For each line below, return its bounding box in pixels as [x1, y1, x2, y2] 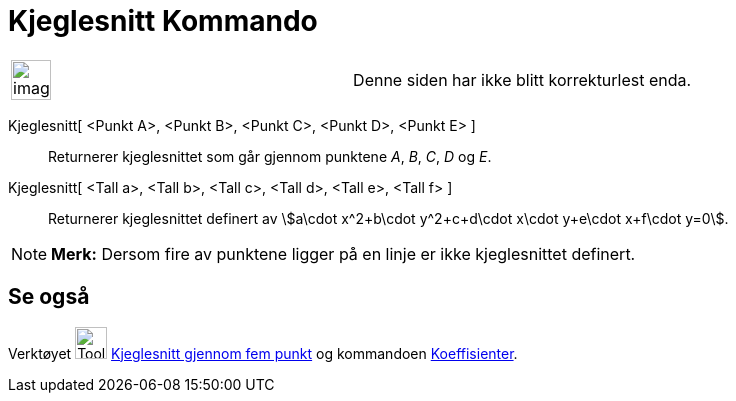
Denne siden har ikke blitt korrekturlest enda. [353, 69, 692, 90]
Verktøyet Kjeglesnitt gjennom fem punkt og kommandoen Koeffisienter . [8, 344, 518, 362]
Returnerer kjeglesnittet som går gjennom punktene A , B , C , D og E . [48, 147, 492, 165]
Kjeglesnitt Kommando [8, 4, 318, 38]
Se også [8, 284, 90, 310]
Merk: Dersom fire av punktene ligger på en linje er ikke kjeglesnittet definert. [51, 243, 636, 264]
